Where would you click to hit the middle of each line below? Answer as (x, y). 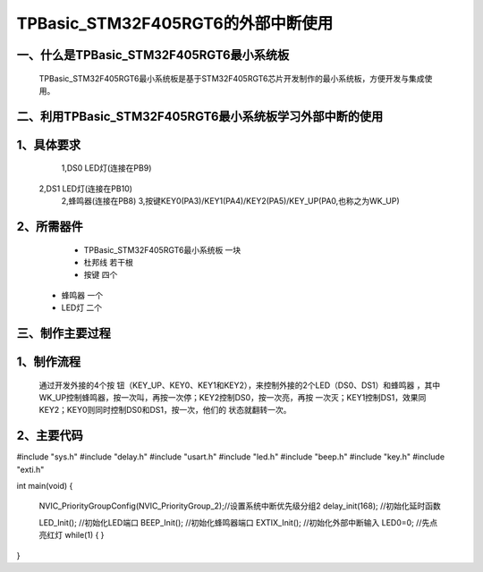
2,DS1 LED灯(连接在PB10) (86, 189)
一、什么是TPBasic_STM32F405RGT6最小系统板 (153, 55)
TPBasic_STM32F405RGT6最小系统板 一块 (162, 249)
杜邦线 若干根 (108, 262)
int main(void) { (45, 486)
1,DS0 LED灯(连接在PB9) (106, 168)
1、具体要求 (49, 144)
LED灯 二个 (82, 307)
